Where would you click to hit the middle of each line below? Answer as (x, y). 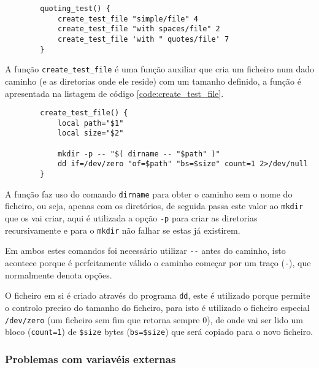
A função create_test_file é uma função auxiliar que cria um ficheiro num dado (159, 69)
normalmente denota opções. (59, 274)
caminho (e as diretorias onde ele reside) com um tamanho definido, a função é (153, 81)
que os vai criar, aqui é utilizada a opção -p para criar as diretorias (131, 218)
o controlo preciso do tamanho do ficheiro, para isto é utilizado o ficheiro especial (157, 307)
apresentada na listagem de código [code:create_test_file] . (114, 93)
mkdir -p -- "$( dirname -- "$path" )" (139, 154)
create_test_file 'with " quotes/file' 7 (143, 39)
